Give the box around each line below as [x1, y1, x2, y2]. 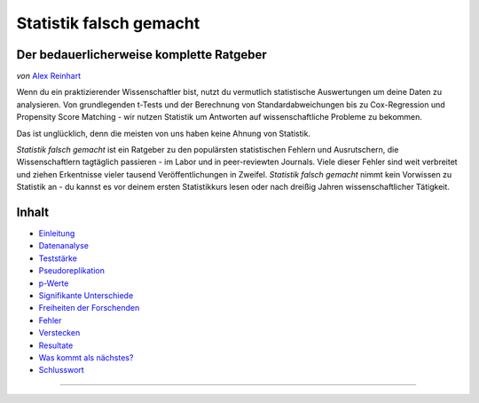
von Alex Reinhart [16, 71, 82, 82]
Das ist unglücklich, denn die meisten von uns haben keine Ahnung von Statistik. [16, 128, 310, 138]
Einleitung [38, 228, 75, 239]
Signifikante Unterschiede [38, 290, 134, 301]
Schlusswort [38, 365, 84, 375]
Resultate [38, 340, 74, 351]
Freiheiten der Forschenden [38, 303, 140, 313]
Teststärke [38, 253, 77, 264]
